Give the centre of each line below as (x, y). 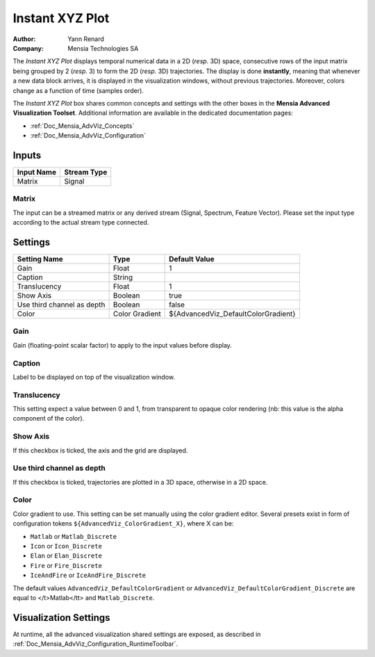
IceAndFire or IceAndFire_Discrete (88, 575)
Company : (28, 48)
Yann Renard (86, 39)
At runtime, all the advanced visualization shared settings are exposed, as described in (137, 634)
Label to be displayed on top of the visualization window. (94, 377)
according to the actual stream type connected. (81, 222)
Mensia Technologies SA (103, 48)
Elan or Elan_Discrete (66, 555)
